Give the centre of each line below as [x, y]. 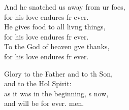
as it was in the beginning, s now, [56, 93]
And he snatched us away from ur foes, [65, 7]
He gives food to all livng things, [55, 27]
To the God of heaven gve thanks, [57, 46]
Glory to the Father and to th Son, [58, 73]
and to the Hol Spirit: [38, 83]
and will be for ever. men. [44, 103]
